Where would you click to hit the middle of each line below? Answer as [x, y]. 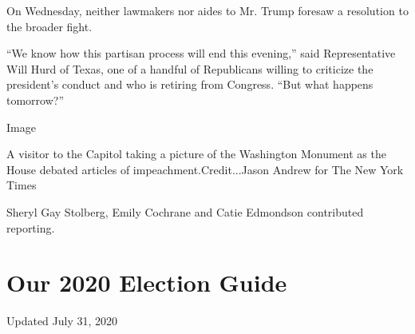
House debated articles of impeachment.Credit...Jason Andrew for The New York [205, 169]
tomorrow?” [36, 99]
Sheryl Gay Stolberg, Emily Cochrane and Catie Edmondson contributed [185, 211]
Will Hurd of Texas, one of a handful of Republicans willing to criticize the [190, 68]
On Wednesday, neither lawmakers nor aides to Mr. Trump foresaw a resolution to [207, 10]
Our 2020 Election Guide [147, 282]
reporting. [31, 227]
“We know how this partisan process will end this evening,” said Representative [201, 53]
